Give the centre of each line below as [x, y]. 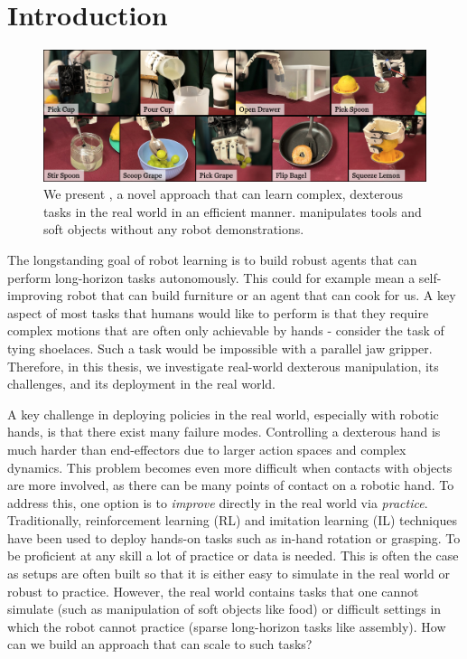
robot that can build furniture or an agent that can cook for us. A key [262, 295]
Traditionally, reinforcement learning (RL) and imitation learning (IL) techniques [232, 520]
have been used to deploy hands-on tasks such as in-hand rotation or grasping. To [234, 537]
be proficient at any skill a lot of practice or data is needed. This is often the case [233, 555]
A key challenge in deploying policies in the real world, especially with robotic [223, 414]
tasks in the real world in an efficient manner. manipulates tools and [233, 211]
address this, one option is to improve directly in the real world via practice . [218, 502]
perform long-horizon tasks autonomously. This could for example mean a [211, 277]
